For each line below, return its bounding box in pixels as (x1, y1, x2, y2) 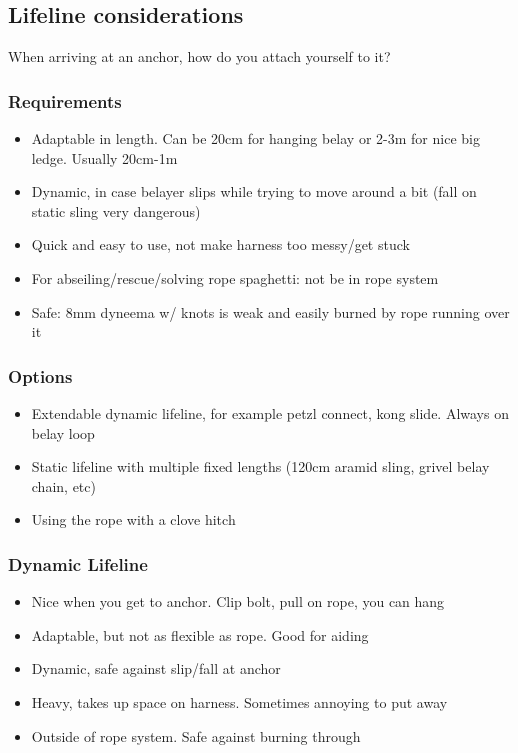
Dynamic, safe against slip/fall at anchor (31, 658, 281, 679)
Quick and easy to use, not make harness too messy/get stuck (31, 234, 410, 255)
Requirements (8, 88, 122, 113)
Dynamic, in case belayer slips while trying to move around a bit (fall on (31, 181, 477, 202)
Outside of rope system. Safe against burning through (31, 725, 361, 746)
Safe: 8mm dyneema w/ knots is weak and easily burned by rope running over (31, 301, 510, 322)
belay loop (31, 422, 95, 443)
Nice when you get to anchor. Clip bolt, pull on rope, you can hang (31, 591, 445, 612)
